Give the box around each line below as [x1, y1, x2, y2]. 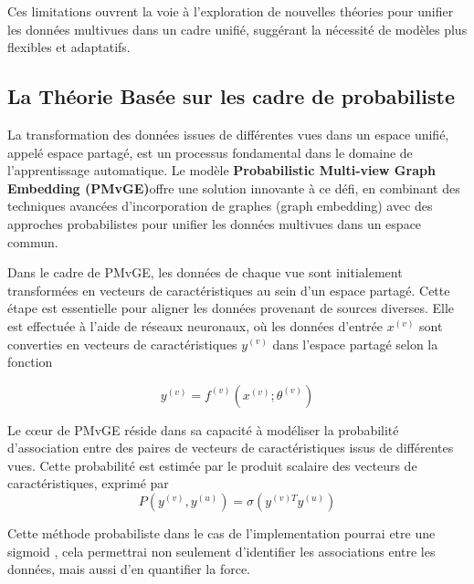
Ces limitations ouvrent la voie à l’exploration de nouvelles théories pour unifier [7, 2, 454, 20]
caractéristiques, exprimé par [7, 474, 169, 493]
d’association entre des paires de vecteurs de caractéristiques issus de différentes [7, 438, 454, 457]
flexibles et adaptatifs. [7, 37, 131, 57]
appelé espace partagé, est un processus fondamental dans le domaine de [7, 142, 413, 162]
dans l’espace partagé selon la [272, 334, 438, 353]
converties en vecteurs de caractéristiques [7, 334, 237, 353]
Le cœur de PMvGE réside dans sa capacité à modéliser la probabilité [7, 420, 399, 439]
